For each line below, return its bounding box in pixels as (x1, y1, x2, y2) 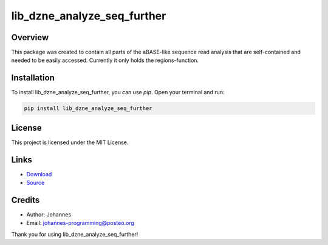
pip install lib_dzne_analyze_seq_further (24, 105, 152, 112)
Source (26, 179, 45, 187)
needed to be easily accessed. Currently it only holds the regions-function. (11, 57, 199, 64)
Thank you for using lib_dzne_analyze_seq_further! (11, 230, 138, 238)
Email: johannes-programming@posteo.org (26, 219, 135, 227)
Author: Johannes (26, 211, 72, 218)
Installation (11, 73, 55, 83)
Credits (11, 195, 40, 205)
